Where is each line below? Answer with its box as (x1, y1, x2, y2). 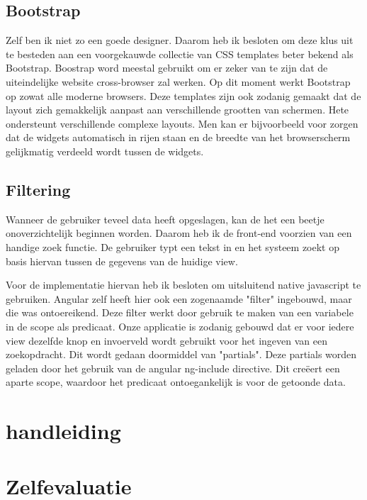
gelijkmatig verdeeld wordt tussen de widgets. (6, 143, 204, 158)
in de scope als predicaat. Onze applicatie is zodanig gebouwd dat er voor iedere (6, 318, 354, 333)
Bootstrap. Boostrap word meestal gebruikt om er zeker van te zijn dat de (6, 60, 328, 75)
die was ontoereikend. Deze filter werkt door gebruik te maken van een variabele (6, 305, 354, 320)
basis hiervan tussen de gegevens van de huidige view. (6, 253, 238, 268)
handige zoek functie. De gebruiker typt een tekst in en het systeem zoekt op (6, 239, 340, 254)
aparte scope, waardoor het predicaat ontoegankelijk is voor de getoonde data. (6, 374, 346, 389)
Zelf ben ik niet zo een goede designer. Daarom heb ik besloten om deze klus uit (6, 33, 354, 48)
